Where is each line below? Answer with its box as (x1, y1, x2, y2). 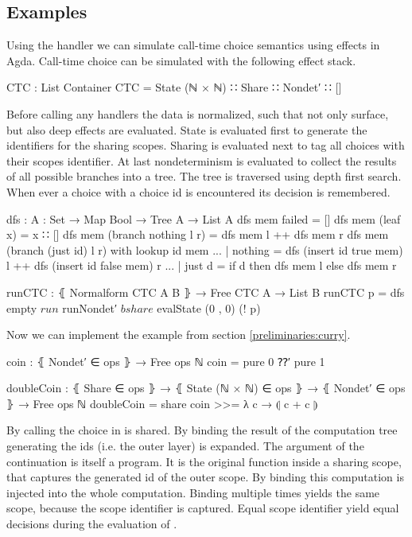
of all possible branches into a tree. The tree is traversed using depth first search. (6, 168, 402, 185)
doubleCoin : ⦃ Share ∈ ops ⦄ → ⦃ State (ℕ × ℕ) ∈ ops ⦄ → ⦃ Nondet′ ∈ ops (6, 379, 406, 396)
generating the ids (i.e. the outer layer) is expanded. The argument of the (6, 438, 364, 454)
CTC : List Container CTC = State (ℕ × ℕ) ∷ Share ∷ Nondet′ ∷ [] (6, 79, 342, 95)
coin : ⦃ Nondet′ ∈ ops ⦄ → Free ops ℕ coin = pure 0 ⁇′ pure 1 (6, 352, 325, 369)
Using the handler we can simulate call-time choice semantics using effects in (6, 37, 380, 53)
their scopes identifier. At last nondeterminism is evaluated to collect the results (6, 152, 397, 169)
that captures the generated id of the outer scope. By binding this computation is (6, 469, 404, 485)
